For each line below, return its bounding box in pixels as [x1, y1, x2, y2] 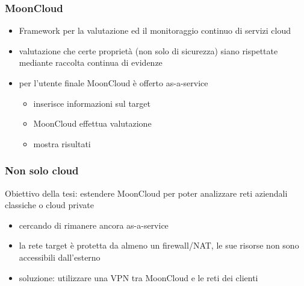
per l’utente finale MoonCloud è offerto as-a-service [19, 77, 208, 89]
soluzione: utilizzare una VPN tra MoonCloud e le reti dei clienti [19, 271, 258, 284]
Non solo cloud [5, 163, 79, 178]
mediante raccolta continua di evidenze [19, 56, 163, 69]
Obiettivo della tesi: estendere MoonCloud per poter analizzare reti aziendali [5, 186, 288, 199]
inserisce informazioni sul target [33, 97, 150, 109]
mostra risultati [33, 137, 91, 150]
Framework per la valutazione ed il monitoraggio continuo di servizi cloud [19, 24, 291, 37]
